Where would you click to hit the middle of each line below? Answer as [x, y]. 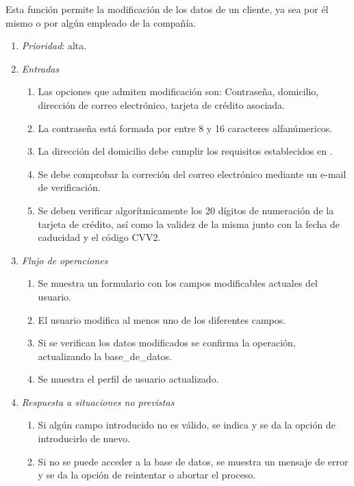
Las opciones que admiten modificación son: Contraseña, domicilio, [178, 91]
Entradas [40, 68]
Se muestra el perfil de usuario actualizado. [128, 379]
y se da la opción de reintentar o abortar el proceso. [147, 475]
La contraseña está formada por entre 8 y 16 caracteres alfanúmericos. [185, 128]
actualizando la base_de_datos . [105, 356]
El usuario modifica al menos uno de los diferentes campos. [162, 319]
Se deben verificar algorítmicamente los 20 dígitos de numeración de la [186, 210]
